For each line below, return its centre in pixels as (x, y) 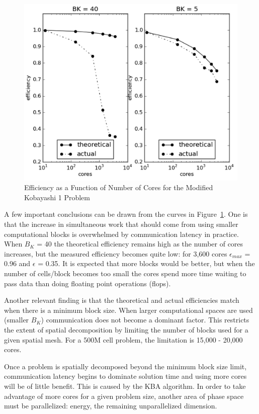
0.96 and (17, 263)
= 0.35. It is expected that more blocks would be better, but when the (146, 263)
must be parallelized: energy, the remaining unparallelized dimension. (111, 406)
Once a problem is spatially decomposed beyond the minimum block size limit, (125, 366)
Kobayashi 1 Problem (57, 197)
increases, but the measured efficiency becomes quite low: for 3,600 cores (116, 253)
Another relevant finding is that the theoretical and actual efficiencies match (122, 300)
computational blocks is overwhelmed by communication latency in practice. (121, 234)
